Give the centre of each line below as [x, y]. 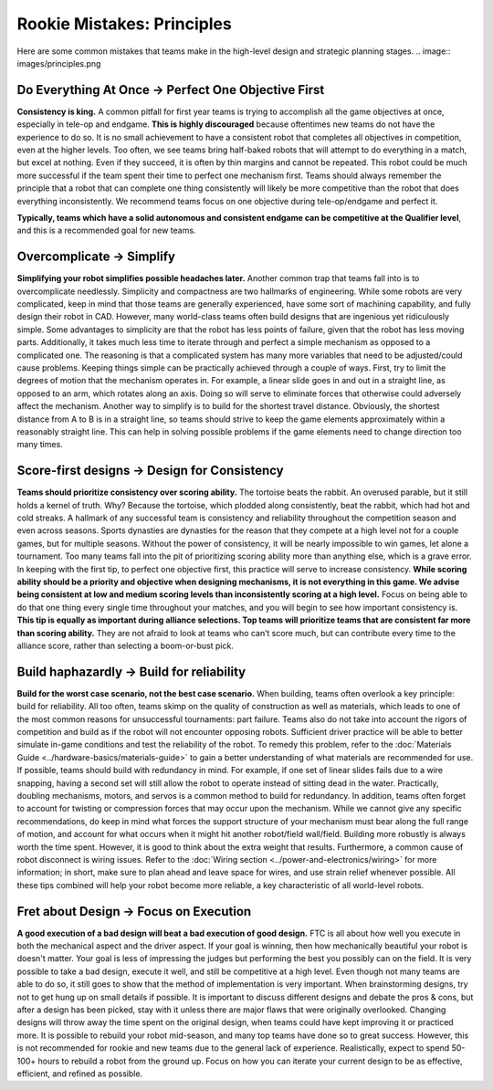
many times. [40, 445]
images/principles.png [59, 63]
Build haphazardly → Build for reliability [131, 671]
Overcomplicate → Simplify [96, 257]
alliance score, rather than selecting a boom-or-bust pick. [126, 645]
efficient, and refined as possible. [80, 1074]
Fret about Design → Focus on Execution [134, 912]
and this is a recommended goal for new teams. [106, 231]
